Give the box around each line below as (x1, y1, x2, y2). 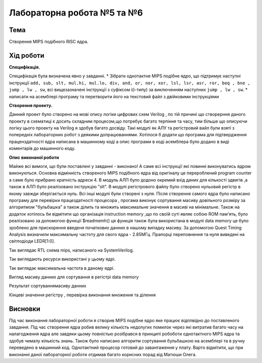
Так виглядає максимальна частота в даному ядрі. (9, 265, 115, 271)
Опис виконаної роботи (9, 154, 59, 160)
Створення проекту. (9, 102, 53, 108)
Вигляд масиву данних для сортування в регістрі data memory (9, 274, 139, 280)
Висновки (9, 305, 41, 313)
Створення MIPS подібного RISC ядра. (9, 39, 89, 45)
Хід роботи (9, 51, 45, 59)
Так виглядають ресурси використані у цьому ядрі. (9, 256, 116, 262)
